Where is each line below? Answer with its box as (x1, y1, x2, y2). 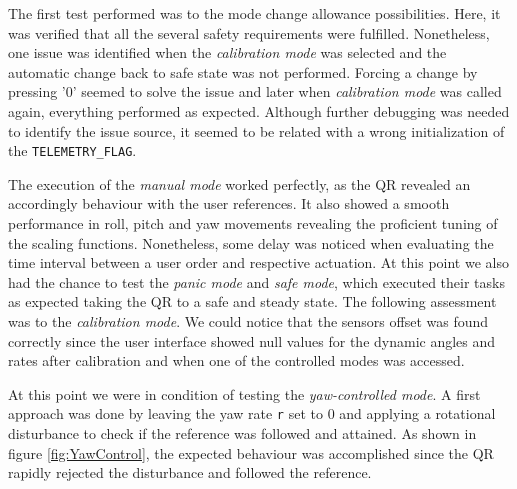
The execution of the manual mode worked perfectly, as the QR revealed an (8, 173, 471, 194)
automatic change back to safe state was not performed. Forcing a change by (8, 61, 478, 82)
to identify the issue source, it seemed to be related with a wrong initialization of (8, 120, 505, 141)
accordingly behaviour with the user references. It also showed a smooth (8, 193, 450, 214)
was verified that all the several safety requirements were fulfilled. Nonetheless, (8, 22, 490, 43)
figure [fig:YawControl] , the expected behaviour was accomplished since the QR (8, 442, 494, 463)
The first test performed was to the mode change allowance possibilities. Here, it (8, 3, 501, 23)
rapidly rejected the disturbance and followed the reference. (8, 462, 372, 483)
